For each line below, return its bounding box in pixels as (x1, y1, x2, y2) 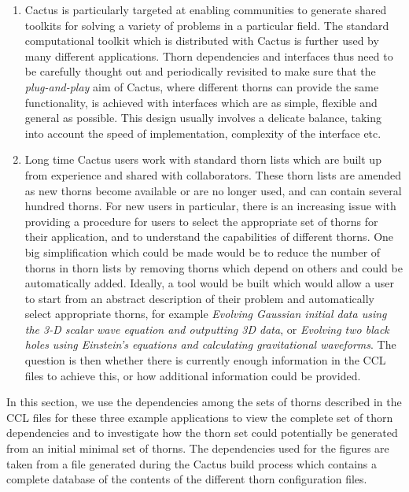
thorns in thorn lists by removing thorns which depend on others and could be (24, 259, 403, 276)
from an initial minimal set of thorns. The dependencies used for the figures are (6, 440, 389, 457)
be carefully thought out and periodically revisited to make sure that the (24, 63, 376, 80)
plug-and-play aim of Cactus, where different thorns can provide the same (24, 78, 379, 94)
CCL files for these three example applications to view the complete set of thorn (6, 409, 393, 425)
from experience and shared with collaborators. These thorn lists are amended (24, 166, 402, 183)
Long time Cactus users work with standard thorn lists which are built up (24, 151, 381, 168)
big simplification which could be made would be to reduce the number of (24, 243, 381, 260)
